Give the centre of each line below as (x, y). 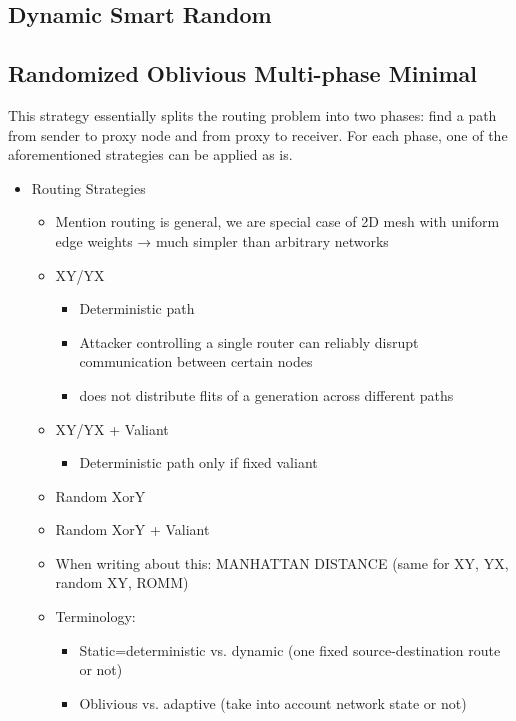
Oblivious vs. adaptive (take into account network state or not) (273, 702)
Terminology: (95, 616)
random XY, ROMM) (122, 582)
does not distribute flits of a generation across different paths (266, 394)
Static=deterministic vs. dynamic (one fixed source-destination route (290, 649)
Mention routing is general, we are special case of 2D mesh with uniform (277, 221)
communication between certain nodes (196, 361)
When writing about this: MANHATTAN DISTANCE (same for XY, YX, (282, 562)
